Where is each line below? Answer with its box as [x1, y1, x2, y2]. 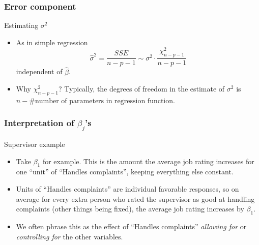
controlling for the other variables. [16, 231, 123, 241]
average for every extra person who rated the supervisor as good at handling [16, 193, 255, 204]
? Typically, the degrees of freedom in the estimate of [59, 83, 225, 94]
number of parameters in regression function [35, 97, 174, 105]
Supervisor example [4, 139, 65, 149]
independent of [16, 66, 63, 77]
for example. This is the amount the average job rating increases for [42, 156, 254, 166]
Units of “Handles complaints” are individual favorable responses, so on [16, 183, 239, 194]
